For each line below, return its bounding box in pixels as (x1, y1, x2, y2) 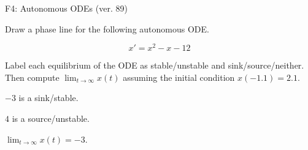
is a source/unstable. (12, 112, 90, 125)
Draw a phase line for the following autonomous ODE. (5, 22, 209, 35)
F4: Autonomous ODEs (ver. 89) (5, 2, 128, 14)
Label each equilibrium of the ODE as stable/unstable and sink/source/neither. (5, 59, 304, 72)
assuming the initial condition (123, 70, 235, 83)
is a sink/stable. (18, 91, 79, 104)
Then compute (5, 70, 60, 83)
